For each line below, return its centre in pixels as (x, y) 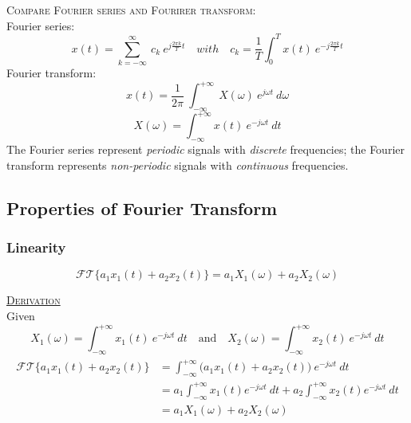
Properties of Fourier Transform (142, 208)
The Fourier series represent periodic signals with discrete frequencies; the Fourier (205, 149)
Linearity (36, 247)
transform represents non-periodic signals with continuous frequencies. (178, 164)
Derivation (34, 300)
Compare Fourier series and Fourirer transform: (131, 10)
